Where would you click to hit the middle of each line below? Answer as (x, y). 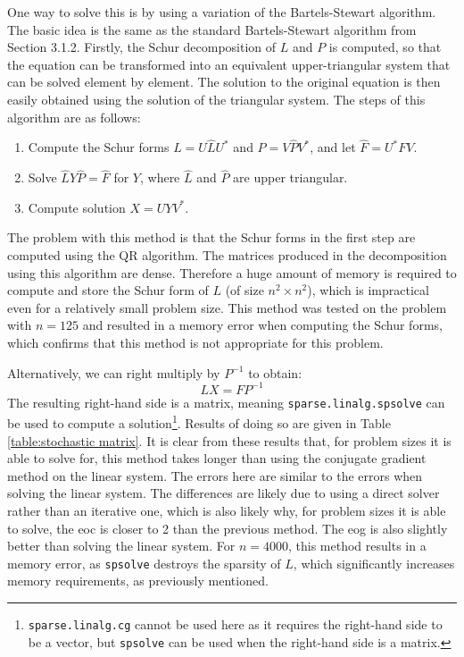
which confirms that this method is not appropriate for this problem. (195, 342)
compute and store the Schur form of (108, 290)
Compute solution (77, 207)
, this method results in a (357, 546)
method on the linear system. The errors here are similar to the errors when (215, 475)
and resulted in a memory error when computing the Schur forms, (262, 325)
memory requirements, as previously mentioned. (138, 581)
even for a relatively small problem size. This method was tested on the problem (227, 307)
